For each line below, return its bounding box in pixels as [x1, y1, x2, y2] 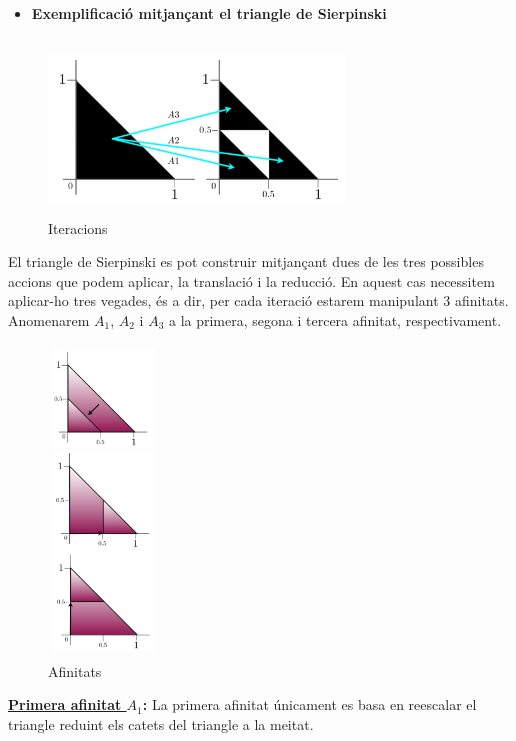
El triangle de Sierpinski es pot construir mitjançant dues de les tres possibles [8, 251, 484, 272]
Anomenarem [8, 309, 90, 330]
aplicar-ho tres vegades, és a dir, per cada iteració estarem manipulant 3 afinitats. [8, 290, 509, 311]
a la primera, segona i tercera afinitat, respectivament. [168, 309, 502, 330]
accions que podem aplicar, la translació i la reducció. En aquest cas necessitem [8, 270, 495, 291]
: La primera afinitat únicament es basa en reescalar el [142, 694, 477, 715]
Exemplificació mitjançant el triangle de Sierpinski [31, 3, 387, 23]
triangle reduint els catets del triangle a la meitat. [8, 713, 314, 734]
